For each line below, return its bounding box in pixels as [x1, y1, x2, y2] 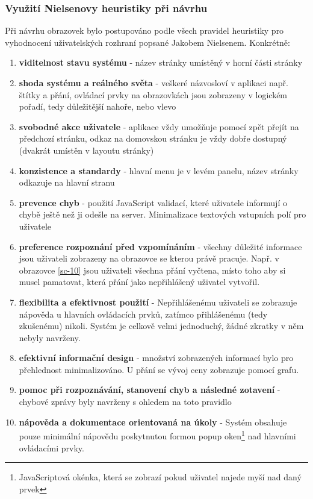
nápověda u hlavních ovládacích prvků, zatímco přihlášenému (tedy [19, 307, 268, 320]
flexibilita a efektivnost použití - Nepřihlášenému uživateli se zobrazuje [19, 295, 297, 308]
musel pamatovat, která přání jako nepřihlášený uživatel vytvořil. [19, 275, 260, 288]
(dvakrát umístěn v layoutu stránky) [19, 143, 154, 156]
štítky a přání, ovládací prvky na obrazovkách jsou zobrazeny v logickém [19, 88, 288, 101]
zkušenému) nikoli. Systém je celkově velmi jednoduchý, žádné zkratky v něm [19, 319, 304, 332]
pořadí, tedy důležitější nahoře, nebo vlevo [19, 100, 176, 113]
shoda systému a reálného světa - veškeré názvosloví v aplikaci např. [19, 77, 288, 89]
